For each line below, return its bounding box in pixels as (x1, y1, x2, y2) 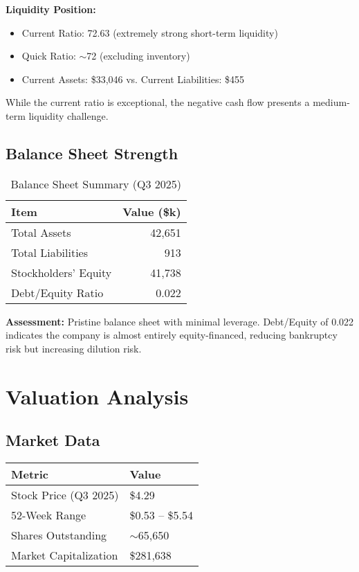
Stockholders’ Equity (11, 264, 112, 280)
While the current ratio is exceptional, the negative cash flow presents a (6, 95, 310, 109)
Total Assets (11, 224, 71, 240)
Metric (11, 466, 48, 483)
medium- (313, 95, 350, 109)
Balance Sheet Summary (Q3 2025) (10, 175, 182, 192)
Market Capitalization (11, 547, 118, 564)
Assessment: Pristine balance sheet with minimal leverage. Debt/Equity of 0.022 (6, 314, 354, 328)
